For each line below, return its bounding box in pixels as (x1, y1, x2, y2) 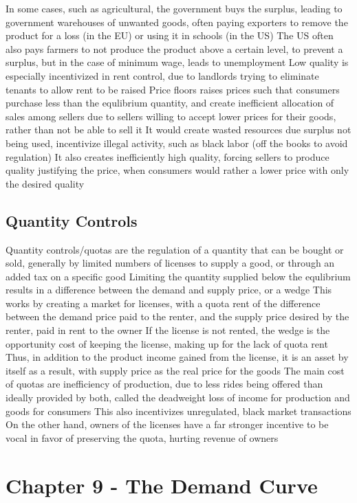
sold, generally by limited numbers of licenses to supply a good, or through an (6, 256, 335, 270)
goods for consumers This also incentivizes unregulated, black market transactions (6, 403, 351, 418)
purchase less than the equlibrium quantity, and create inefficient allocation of (6, 96, 334, 110)
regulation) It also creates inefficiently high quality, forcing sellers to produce (6, 149, 329, 164)
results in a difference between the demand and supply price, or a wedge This (6, 282, 332, 297)
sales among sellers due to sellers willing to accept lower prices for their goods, (6, 109, 336, 123)
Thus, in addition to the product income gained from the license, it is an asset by (6, 350, 349, 364)
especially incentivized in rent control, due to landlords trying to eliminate (6, 68, 319, 82)
